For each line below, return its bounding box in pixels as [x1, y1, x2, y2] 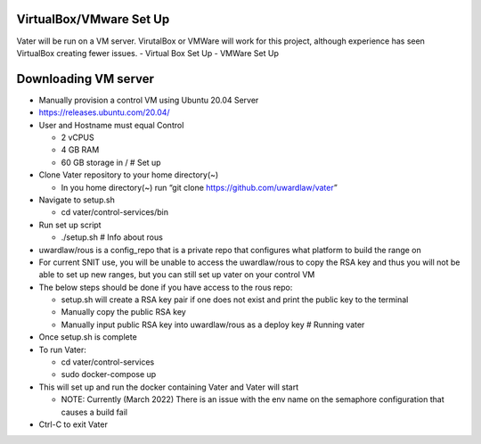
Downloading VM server [16, 71, 155, 86]
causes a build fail [61, 407, 128, 417]
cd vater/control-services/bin [61, 207, 169, 218]
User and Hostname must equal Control [38, 119, 184, 130]
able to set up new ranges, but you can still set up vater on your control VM [38, 269, 315, 280]
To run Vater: [38, 344, 86, 355]
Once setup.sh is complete [38, 332, 137, 342]
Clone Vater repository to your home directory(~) [38, 169, 219, 180]
